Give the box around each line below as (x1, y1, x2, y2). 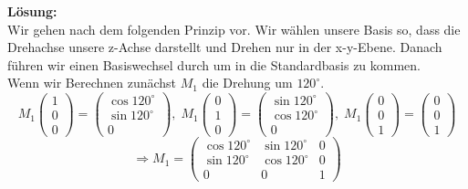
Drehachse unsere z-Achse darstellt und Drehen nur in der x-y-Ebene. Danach (7, 37, 442, 57)
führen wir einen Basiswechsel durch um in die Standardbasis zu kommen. (7, 55, 421, 74)
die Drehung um (202, 73, 293, 92)
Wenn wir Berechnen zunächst (7, 73, 177, 92)
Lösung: (7, 2, 57, 20)
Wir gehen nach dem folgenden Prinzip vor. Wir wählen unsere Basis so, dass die (7, 19, 461, 38)
